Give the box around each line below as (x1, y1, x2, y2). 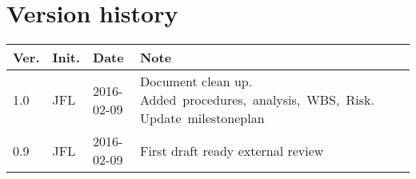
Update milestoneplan (139, 109, 265, 128)
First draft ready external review (139, 141, 324, 160)
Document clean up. (139, 72, 253, 91)
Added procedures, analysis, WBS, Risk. (139, 90, 374, 109)
